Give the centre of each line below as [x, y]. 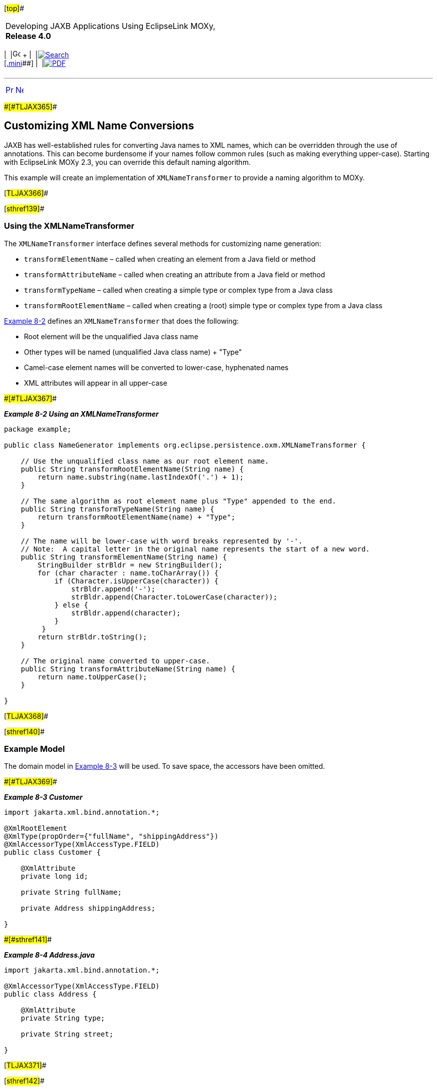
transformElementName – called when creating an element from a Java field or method [170, 259]
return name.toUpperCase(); [92, 677]
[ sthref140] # [24, 731]
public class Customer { [52, 852]
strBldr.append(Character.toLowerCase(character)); [174, 597]
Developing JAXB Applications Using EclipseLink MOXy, [110, 26]
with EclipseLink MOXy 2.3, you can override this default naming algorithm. [127, 162]
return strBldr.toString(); [92, 637]
